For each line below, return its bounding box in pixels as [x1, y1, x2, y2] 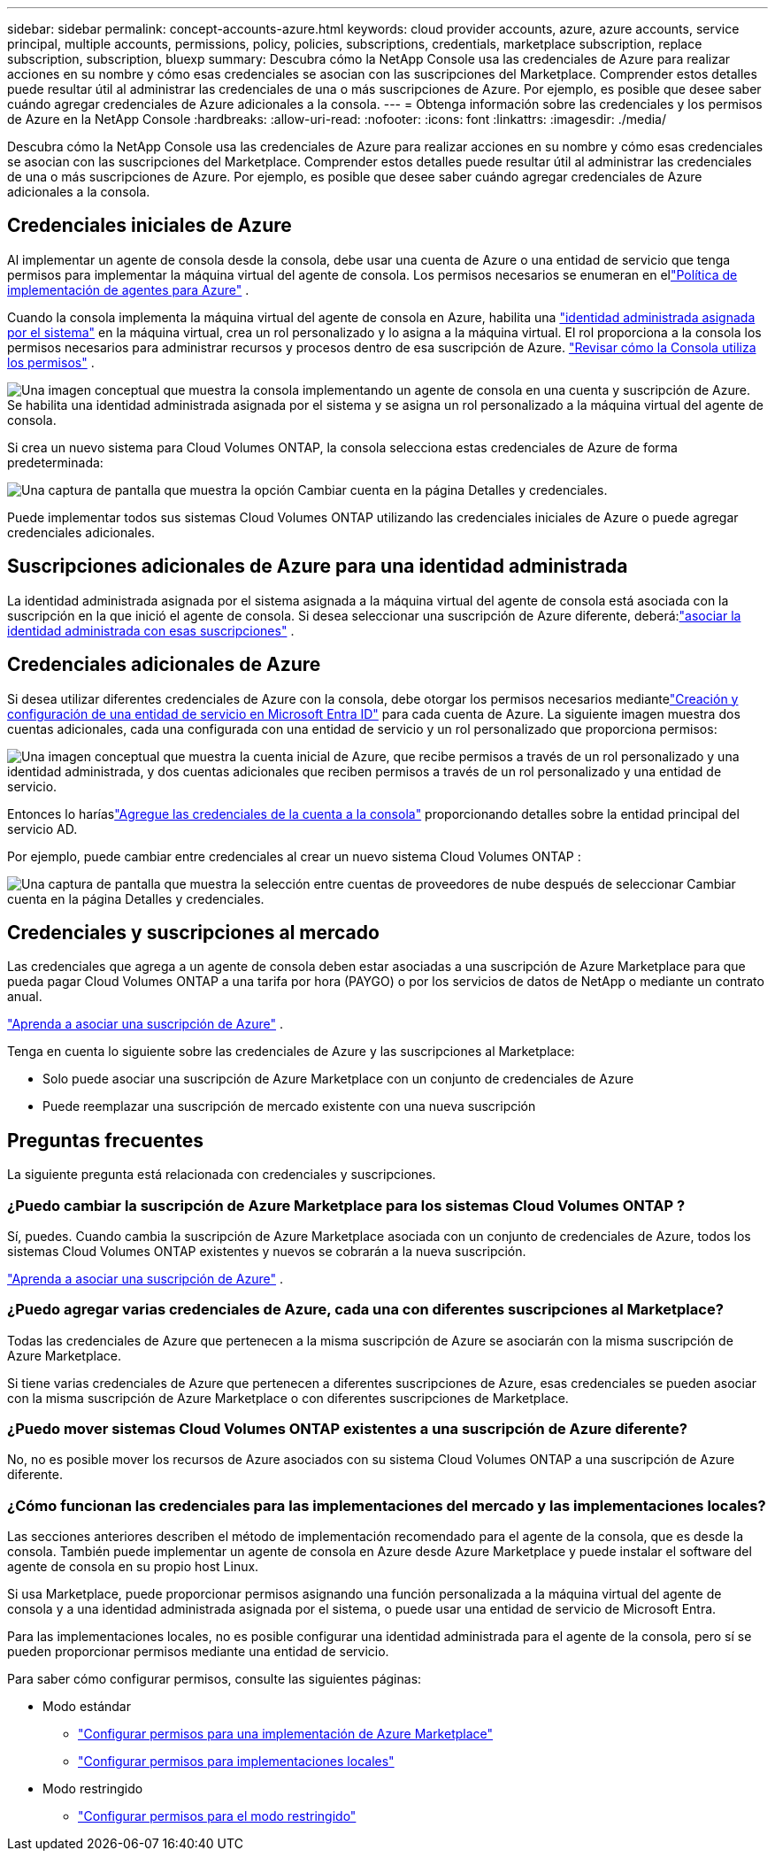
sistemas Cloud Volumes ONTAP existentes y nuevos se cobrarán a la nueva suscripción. [7, 1243, 526, 1259]
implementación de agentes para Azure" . [7, 281, 249, 297]
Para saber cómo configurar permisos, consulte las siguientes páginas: [7, 1671, 422, 1687]
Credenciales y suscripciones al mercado [7, 921, 380, 944]
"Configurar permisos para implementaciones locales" [78, 1754, 395, 1769]
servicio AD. [7, 821, 78, 836]
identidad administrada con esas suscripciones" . [7, 622, 295, 638]
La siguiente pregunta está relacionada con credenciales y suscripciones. [7, 1167, 436, 1183]
